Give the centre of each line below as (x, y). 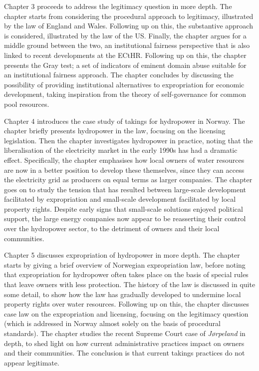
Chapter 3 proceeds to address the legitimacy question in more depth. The (118, 6)
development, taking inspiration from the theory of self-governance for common (125, 94)
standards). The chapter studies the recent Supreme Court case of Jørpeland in (125, 333)
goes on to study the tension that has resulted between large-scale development (125, 189)
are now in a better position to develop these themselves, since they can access (124, 170)
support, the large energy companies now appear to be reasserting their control (125, 218)
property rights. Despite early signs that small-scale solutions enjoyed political (124, 208)
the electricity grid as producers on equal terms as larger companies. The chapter (128, 180)
